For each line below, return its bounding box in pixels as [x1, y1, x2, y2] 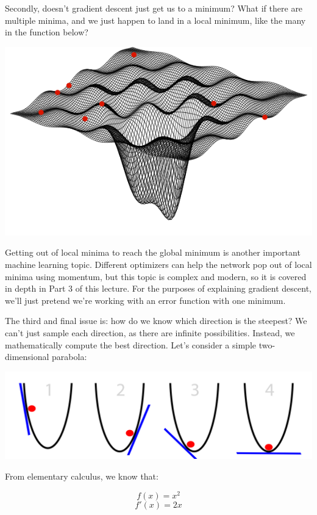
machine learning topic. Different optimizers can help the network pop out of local [5, 257, 312, 270]
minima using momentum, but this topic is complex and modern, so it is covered [5, 270, 307, 283]
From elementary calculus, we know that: [5, 470, 158, 483]
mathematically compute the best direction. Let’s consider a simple [5, 338, 256, 351]
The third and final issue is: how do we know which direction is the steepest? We [5, 314, 307, 327]
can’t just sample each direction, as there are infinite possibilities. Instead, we [5, 326, 295, 339]
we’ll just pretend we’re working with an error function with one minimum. [5, 294, 286, 306]
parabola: [52, 350, 87, 363]
